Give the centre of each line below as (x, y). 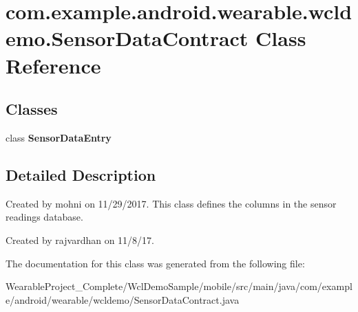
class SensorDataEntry (59, 137)
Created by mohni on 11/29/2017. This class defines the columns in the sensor (171, 203)
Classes (32, 109)
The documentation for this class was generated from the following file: (155, 263)
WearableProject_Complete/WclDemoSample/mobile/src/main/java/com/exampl (179, 286)
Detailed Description (81, 174)
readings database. (44, 217)
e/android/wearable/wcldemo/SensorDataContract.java (123, 299)
